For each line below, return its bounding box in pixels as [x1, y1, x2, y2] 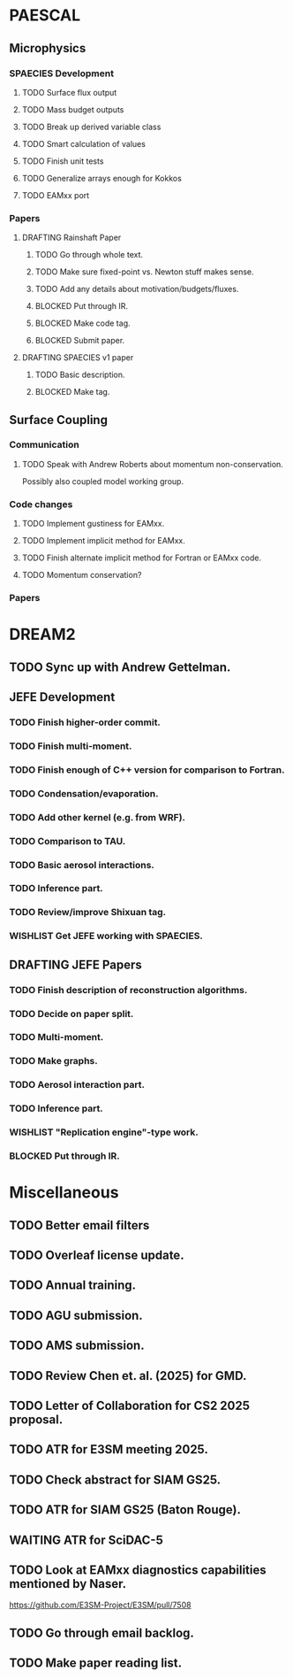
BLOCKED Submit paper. [34, 335, 125, 346]
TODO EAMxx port [21, 189, 90, 200]
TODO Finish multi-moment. [9, 740, 132, 752]
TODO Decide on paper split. [9, 1007, 134, 1020]
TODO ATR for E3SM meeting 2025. [9, 1442, 209, 1457]
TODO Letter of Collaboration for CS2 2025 [9, 1398, 250, 1413]
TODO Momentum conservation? [21, 570, 142, 581]
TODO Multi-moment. [9, 1031, 104, 1044]
